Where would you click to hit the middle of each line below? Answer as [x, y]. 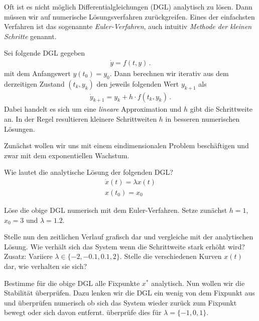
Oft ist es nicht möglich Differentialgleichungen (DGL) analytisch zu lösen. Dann [128, 7]
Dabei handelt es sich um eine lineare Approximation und [93, 109]
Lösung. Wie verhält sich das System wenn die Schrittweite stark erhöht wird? [124, 246]
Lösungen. [20, 128]
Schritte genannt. [30, 36]
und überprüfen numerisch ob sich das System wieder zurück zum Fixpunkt [120, 302]
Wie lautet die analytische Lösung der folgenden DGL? [89, 172]
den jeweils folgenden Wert [138, 83]
